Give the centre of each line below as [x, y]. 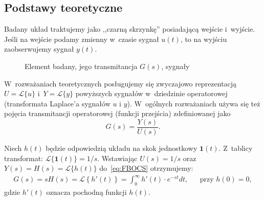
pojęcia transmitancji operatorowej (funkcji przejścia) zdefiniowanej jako [117, 113]
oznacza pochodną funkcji [86, 192]
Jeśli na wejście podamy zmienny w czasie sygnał [82, 39]
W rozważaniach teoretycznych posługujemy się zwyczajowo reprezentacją [120, 83]
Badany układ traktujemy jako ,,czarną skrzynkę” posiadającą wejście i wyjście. [130, 29]
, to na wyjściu [204, 39]
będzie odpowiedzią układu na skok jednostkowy [122, 148]
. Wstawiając [117, 158]
